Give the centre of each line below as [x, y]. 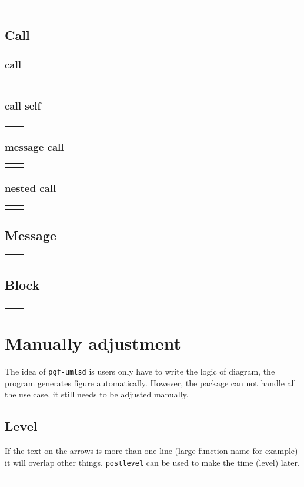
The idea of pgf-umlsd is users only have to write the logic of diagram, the [140, 371]
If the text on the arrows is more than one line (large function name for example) [151, 451]
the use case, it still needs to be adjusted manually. [97, 394]
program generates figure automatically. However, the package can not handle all [151, 382]
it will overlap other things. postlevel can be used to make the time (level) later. [152, 462]
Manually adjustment [93, 343]
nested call [31, 188]
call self [23, 105]
